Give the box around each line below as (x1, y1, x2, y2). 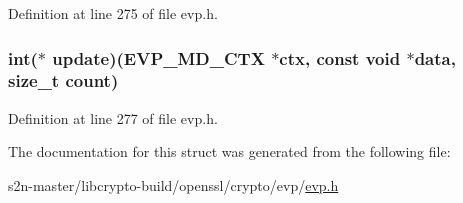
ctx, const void (279, 45, 401, 70)
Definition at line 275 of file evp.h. (8, 3, 218, 23)
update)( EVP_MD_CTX (52, 45, 265, 70)
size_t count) (8, 68, 119, 93)
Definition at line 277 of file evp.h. (8, 107, 218, 128)
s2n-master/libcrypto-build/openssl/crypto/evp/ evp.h (8, 174, 339, 195)
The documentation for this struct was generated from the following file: (8, 141, 451, 162)
